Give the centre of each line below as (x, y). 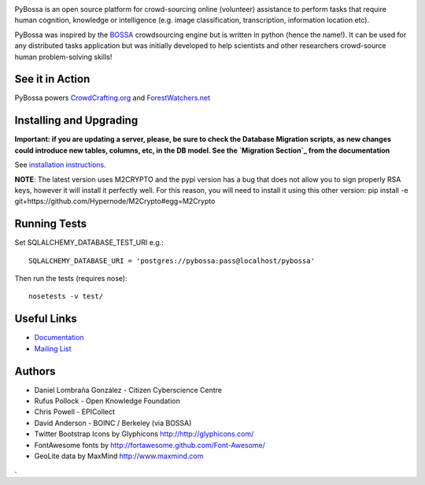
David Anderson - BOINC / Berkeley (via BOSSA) (113, 423)
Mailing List (53, 348)
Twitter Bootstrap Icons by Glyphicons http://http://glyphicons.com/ (144, 434)
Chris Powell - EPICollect (75, 412)
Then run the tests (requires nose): (71, 279)
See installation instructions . (60, 165)
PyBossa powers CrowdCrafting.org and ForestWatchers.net (113, 98)
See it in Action (52, 79)
